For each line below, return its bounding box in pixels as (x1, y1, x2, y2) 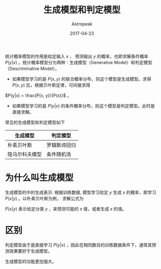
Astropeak (71, 21, 93, 27)
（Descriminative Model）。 (5, 66, 60, 71)
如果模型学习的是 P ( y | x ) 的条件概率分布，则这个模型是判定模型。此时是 (12, 103, 155, 109)
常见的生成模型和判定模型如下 (5, 119, 65, 125)
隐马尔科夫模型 (7, 151, 42, 157)
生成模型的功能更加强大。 (5, 258, 57, 264)
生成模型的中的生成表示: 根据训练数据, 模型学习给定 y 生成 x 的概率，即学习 (5, 189, 157, 195)
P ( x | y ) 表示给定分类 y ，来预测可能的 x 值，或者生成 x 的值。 (5, 206, 127, 212)
